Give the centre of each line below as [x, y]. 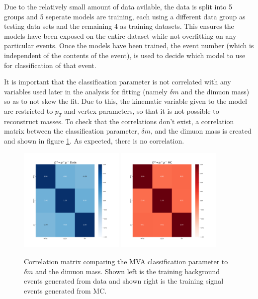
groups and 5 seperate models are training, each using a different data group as [125, 16]
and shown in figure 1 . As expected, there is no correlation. [94, 140]
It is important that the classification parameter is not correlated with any [118, 82]
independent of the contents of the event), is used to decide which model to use [125, 55]
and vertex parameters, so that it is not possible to [142, 111]
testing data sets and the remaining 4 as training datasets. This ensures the [119, 26]
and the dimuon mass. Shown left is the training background [128, 271]
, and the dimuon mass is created [201, 131]
